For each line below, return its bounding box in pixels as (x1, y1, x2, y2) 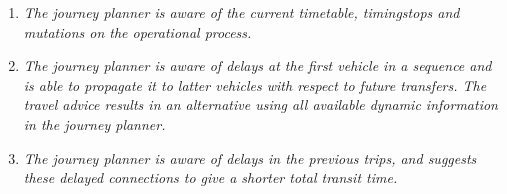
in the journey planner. (23, 113, 166, 134)
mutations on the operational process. (23, 21, 252, 42)
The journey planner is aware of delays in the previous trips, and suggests (23, 147, 477, 168)
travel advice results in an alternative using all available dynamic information (23, 94, 498, 115)
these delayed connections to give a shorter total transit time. (23, 167, 398, 188)
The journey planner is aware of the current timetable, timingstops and (23, 2, 460, 22)
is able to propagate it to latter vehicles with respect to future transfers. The (23, 74, 487, 95)
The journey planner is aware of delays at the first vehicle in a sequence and (23, 55, 492, 76)
